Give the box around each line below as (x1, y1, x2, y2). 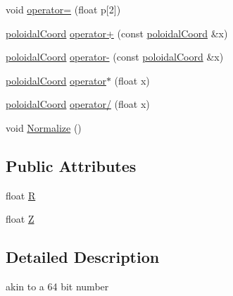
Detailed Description (6, 246, 160, 268)
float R (6, 187, 36, 202)
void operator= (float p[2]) (6, 2, 121, 16)
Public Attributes (6, 154, 137, 176)
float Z (6, 211, 34, 226)
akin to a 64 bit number (6, 279, 109, 294)
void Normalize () (6, 120, 82, 135)
